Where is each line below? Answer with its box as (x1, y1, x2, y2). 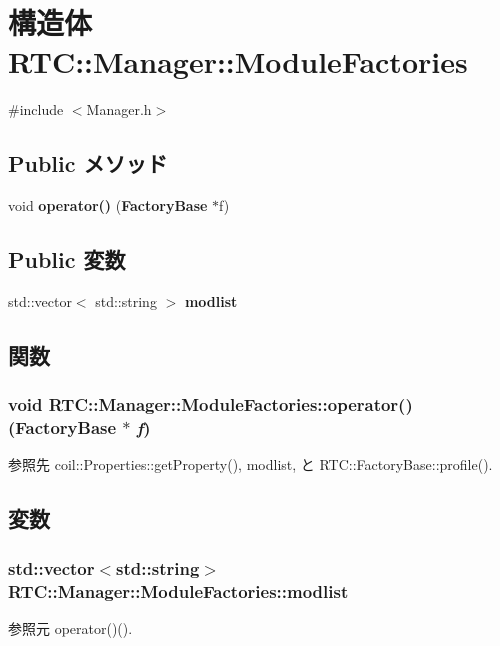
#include (8, 99, 64, 120)
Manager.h (86, 99, 152, 120)
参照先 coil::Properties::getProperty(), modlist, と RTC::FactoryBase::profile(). (8, 454, 493, 475)
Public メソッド (8, 148, 168, 179)
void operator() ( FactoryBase (8, 195, 208, 216)
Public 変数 (8, 244, 126, 275)
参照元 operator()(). (8, 617, 133, 638)
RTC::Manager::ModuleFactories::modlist (8, 578, 349, 603)
